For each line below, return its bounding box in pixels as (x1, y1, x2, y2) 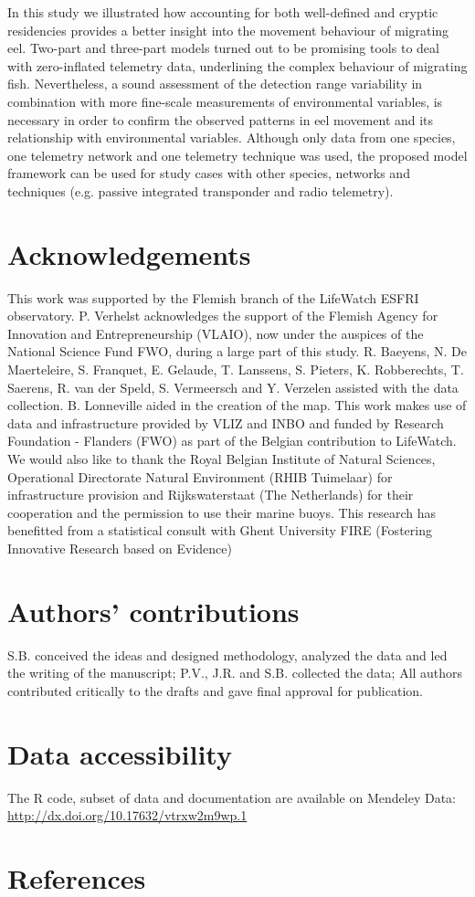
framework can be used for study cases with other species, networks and (7, 164, 410, 183)
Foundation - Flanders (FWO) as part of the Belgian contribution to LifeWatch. (7, 431, 457, 450)
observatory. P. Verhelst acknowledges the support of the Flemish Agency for (7, 306, 438, 325)
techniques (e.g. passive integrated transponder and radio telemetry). (7, 181, 394, 200)
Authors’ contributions (7, 592, 300, 629)
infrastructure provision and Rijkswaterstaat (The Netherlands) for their (7, 485, 414, 504)
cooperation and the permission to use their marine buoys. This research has (7, 502, 436, 522)
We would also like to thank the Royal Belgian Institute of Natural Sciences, (7, 449, 436, 468)
